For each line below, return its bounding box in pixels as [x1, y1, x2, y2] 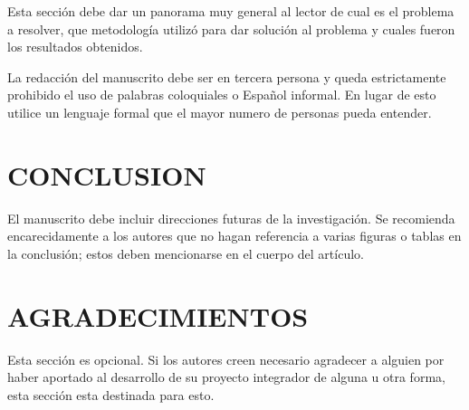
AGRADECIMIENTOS [7, 297, 309, 334]
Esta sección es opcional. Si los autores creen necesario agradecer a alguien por [7, 349, 445, 368]
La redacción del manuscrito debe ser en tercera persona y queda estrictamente [7, 67, 446, 86]
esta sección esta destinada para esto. [7, 385, 215, 404]
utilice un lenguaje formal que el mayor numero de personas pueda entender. [7, 102, 432, 121]
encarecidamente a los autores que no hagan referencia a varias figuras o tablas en [7, 226, 462, 245]
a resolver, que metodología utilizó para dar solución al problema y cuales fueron [7, 19, 455, 38]
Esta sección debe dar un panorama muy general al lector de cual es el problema [7, 2, 455, 20]
